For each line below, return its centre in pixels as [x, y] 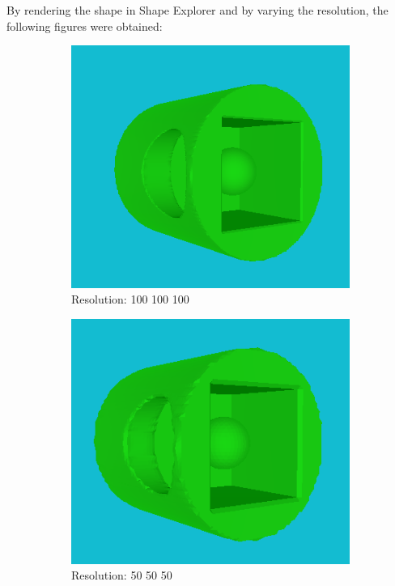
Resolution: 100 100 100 [130, 299]
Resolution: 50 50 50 [122, 575]
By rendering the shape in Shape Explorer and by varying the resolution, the [197, 10]
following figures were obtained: [85, 25]
